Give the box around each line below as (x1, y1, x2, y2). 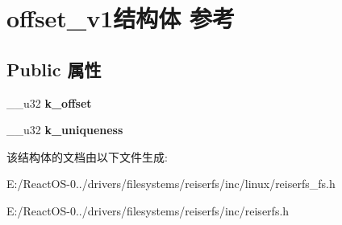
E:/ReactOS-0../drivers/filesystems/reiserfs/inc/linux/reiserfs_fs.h (6, 175, 336, 192)
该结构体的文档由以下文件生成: (6, 148, 168, 165)
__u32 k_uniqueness (6, 121, 123, 138)
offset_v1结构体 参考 (6, 2, 236, 35)
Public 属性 (6, 56, 102, 81)
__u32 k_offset (6, 94, 92, 111)
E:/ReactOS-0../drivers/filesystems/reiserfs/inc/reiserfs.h (6, 202, 290, 219)
